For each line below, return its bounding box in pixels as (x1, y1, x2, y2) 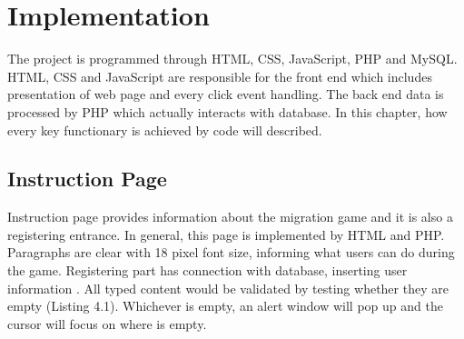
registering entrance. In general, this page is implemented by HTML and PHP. (7, 224, 445, 244)
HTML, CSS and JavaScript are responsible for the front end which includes (7, 66, 432, 85)
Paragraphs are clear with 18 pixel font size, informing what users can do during (7, 243, 455, 262)
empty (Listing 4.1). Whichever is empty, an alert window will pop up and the (7, 296, 443, 315)
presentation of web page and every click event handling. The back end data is (7, 85, 444, 104)
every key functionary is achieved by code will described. (7, 120, 322, 139)
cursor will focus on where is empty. (7, 314, 207, 333)
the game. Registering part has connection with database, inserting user (7, 261, 408, 280)
